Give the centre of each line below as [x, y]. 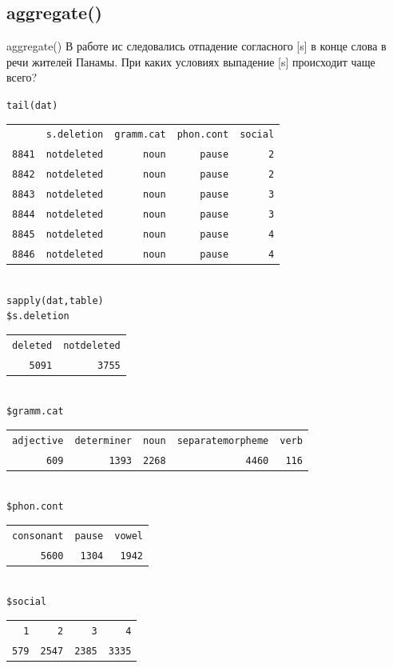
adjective [38, 440]
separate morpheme [223, 440]
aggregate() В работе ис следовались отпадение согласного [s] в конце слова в [196, 46]
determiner [103, 440]
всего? [22, 77]
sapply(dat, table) [55, 300]
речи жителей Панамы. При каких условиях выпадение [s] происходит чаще [191, 61]
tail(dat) [32, 105]
